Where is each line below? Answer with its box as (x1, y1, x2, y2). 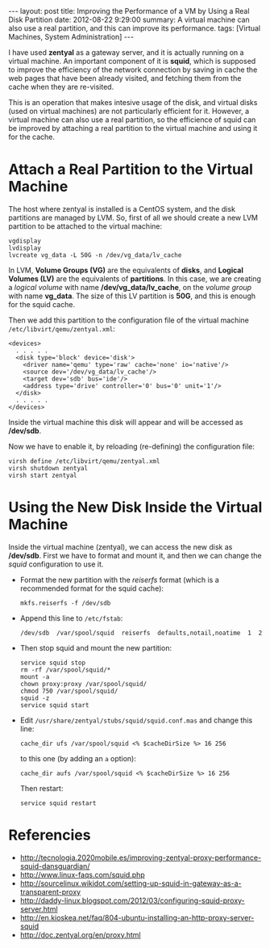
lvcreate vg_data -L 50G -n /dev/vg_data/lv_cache (8, 251, 182, 259)
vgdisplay (8, 237, 42, 245)
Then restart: (19, 783, 64, 793)
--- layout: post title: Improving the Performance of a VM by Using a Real (8, 6, 250, 15)
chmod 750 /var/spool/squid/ (19, 687, 118, 695)
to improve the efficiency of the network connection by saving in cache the (8, 65, 258, 74)
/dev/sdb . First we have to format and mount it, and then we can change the (8, 550, 262, 560)
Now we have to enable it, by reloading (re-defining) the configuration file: (8, 441, 255, 451)
